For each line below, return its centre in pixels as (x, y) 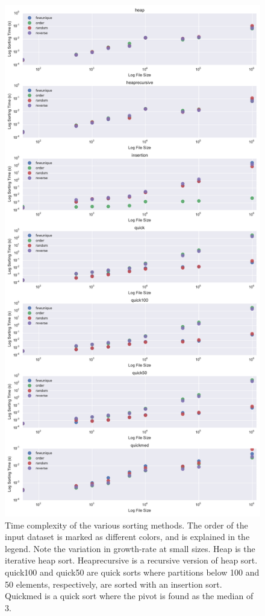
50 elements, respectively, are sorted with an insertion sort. (114, 584)
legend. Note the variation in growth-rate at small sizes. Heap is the (130, 548)
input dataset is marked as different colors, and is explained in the (127, 537)
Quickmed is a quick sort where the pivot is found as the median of (129, 596)
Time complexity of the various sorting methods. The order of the (126, 525)
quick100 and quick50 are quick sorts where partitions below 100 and (132, 572)
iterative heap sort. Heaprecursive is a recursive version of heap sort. (131, 560)
